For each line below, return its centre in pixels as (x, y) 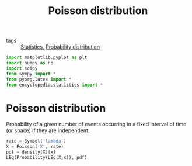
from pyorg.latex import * (39, 79)
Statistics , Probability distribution (60, 47)
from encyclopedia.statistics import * (55, 85)
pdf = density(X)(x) (31, 152)
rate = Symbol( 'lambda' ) (36, 141)
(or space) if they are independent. (48, 130)
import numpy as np (30, 63)
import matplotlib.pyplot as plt (47, 58)
